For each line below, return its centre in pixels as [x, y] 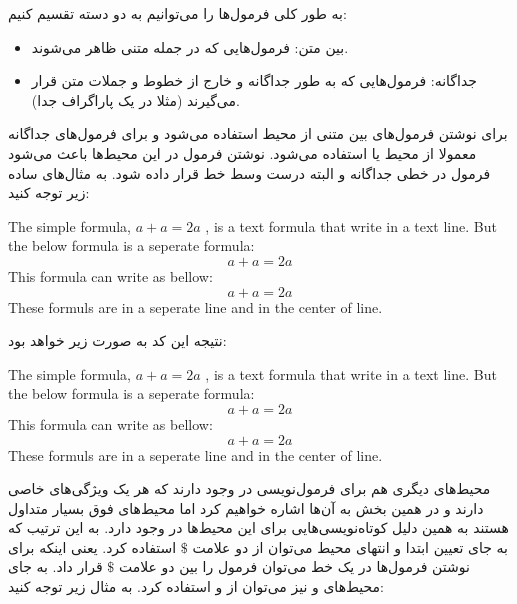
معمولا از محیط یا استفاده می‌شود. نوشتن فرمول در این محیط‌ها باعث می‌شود [242, 152]
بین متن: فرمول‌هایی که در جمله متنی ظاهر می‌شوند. [190, 46]
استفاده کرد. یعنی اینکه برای [92, 546]
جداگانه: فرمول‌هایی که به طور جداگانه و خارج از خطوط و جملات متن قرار [254, 80]
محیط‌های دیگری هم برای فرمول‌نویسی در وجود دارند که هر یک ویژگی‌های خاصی [249, 488]
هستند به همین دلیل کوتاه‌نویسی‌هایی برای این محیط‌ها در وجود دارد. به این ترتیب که [258, 527]
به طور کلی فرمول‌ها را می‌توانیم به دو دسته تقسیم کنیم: [177, 13]
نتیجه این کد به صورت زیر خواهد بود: [117, 340]
